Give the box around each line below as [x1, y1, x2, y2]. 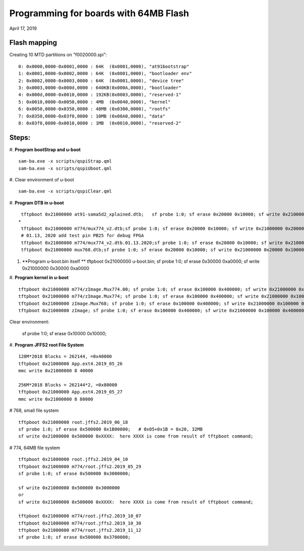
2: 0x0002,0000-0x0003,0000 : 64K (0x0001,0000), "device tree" [18, 77, 184, 84]
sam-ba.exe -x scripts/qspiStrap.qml [18, 159, 112, 164]
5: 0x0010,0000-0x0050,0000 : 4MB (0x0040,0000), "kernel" [18, 99, 171, 105]
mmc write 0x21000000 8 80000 [18, 396, 94, 402]
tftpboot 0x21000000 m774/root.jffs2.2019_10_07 [18, 513, 141, 519]
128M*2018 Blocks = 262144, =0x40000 [18, 353, 112, 360]
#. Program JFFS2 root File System [9, 342, 84, 348]
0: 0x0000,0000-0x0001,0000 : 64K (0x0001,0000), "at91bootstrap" [18, 63, 189, 69]
